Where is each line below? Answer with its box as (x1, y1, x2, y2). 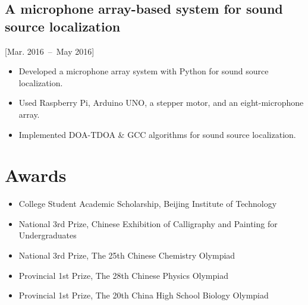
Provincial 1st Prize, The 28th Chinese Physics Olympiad (18, 269, 228, 281)
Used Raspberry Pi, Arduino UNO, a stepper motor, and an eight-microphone (18, 96, 304, 109)
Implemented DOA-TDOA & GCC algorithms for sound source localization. (18, 128, 296, 140)
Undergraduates (18, 229, 77, 241)
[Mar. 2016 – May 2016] (5, 45, 95, 57)
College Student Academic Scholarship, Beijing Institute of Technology (18, 197, 277, 210)
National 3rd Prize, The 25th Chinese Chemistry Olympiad (18, 249, 235, 262)
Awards (5, 163, 67, 187)
